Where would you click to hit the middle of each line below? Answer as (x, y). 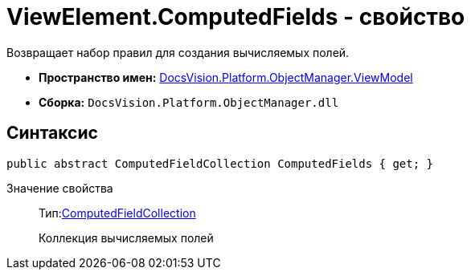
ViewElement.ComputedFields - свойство (236, 17)
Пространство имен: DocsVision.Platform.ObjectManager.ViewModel (226, 77)
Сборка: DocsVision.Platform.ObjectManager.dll (189, 102)
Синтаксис (52, 133)
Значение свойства (60, 188)
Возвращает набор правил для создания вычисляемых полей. (178, 52)
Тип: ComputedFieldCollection (117, 213)
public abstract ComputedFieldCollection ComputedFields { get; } (220, 163)
